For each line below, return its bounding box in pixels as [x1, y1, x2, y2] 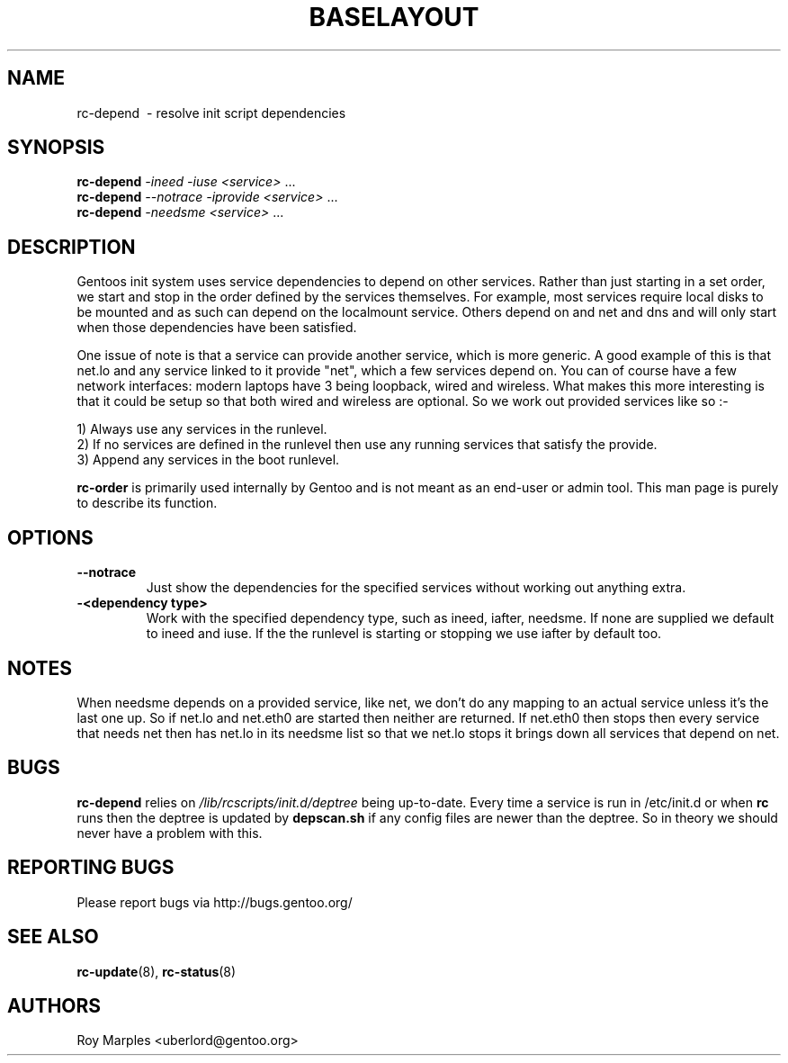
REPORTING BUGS [7, 856, 175, 879]
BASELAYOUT [309, 2, 479, 32]
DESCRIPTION [7, 235, 136, 258]
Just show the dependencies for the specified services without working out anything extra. [146, 580, 686, 596]
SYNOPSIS [7, 136, 105, 159]
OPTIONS [7, 526, 94, 549]
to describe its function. [76, 495, 218, 511]
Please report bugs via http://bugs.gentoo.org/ [76, 894, 353, 910]
